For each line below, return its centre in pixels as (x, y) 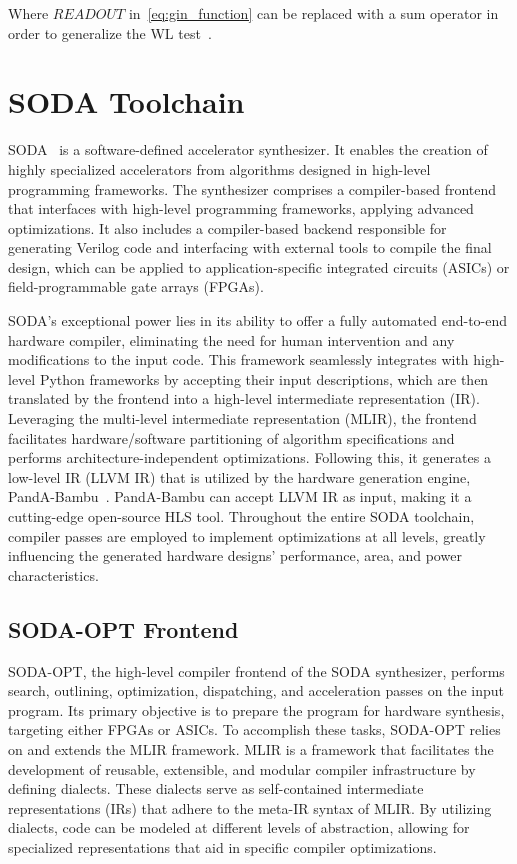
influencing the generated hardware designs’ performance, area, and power (235, 555)
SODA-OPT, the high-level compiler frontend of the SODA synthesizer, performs (256, 670)
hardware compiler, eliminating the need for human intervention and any (231, 339)
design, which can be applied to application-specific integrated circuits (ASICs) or (259, 266)
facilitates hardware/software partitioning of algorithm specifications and (231, 437)
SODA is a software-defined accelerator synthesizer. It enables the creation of (248, 149)
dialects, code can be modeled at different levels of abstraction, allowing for (239, 827)
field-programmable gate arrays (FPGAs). (136, 286)
